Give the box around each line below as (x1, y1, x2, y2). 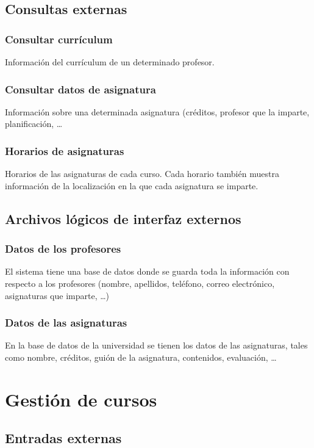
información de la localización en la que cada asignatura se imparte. (5, 179, 259, 192)
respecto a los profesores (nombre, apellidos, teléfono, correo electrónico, (5, 277, 275, 289)
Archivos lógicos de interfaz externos (5, 209, 241, 228)
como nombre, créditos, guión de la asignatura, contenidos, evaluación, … (5, 351, 277, 363)
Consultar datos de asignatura (5, 81, 156, 96)
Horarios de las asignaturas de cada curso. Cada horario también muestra (5, 167, 279, 180)
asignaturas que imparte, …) (5, 289, 110, 302)
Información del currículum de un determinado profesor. (5, 56, 215, 68)
